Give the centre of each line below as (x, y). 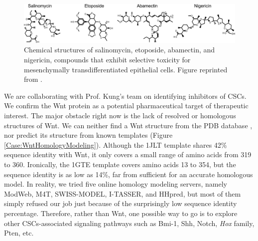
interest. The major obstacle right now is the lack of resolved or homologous (120, 115)
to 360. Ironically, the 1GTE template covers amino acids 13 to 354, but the (120, 164)
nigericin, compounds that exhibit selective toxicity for (107, 60)
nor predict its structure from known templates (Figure (88, 135)
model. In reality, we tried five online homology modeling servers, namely (116, 184)
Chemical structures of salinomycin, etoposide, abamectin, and (120, 50)
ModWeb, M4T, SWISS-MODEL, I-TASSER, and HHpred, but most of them (123, 193)
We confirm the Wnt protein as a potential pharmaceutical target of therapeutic (126, 106)
